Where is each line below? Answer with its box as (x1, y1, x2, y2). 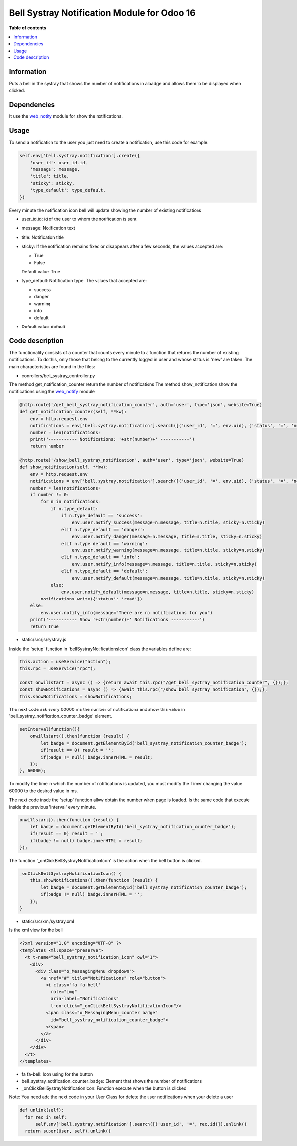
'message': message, (30, 166, 80, 172)
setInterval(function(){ (19, 726, 80, 732)
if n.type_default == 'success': (61, 513, 143, 519)
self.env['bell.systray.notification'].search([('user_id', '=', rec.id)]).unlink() (35, 1121, 247, 1127)
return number (30, 443, 64, 449)
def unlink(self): (19, 1107, 64, 1113)
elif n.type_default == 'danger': (61, 527, 146, 532)
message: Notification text (21, 225, 75, 231)
